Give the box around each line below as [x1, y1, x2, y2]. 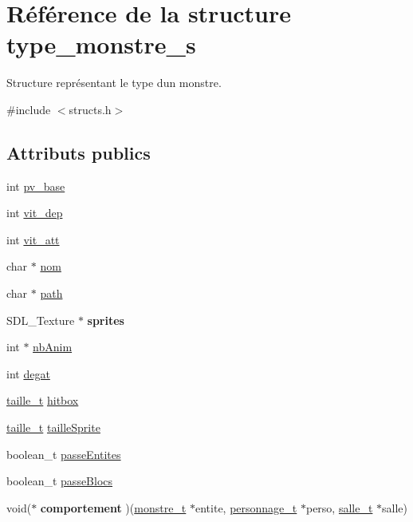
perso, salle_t [305, 499, 373, 516]
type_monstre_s [6, 28, 196, 61]
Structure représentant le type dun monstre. [6, 74, 222, 91]
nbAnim [33, 338, 73, 355]
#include [6, 101, 51, 117]
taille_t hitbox [6, 392, 79, 409]
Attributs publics [6, 140, 151, 164]
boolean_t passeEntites [6, 445, 121, 462]
